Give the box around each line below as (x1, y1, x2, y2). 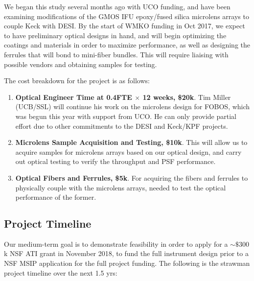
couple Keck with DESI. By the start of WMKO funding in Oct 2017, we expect (4, 21, 245, 31)
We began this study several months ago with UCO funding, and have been (4, 1, 231, 11)
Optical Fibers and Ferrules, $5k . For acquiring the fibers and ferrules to (15, 172, 248, 183)
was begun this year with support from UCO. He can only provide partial (15, 111, 236, 121)
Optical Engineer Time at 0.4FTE (15, 92, 132, 102)
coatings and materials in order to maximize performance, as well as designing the (4, 40, 250, 50)
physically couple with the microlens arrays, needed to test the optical (15, 182, 226, 192)
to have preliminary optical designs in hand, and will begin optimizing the (4, 30, 227, 40)
